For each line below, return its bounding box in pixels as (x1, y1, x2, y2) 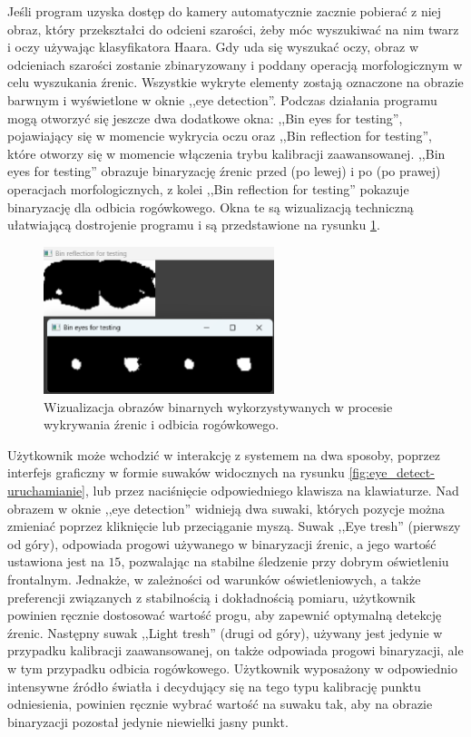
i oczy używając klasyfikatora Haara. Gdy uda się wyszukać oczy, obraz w (7, 37, 419, 56)
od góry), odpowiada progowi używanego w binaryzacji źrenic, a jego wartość (7, 534, 437, 553)
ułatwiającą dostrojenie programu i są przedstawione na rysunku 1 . (7, 215, 380, 234)
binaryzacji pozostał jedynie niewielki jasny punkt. (7, 712, 289, 731)
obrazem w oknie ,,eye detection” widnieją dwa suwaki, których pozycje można (7, 498, 445, 517)
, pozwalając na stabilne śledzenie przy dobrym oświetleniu (121, 552, 449, 571)
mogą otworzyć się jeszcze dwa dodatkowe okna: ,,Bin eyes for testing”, (7, 108, 403, 127)
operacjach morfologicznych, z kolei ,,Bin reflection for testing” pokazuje (7, 179, 409, 198)
